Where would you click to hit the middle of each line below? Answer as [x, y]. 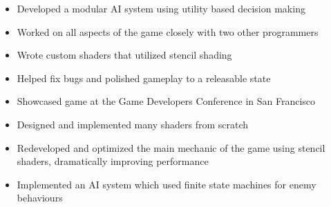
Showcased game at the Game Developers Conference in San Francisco [166, 101]
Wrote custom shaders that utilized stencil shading [124, 55]
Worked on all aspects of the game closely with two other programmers [168, 31]
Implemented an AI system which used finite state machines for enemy [167, 184]
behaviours [40, 198]
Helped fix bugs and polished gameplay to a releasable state [144, 78]
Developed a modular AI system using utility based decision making [161, 8]
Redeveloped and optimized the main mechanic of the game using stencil [171, 147]
